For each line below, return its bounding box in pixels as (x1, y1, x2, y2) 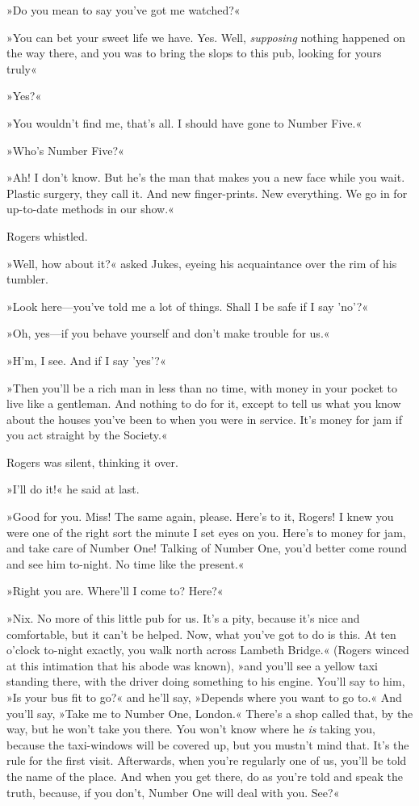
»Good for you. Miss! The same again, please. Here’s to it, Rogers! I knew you (6, 508, 394, 525)
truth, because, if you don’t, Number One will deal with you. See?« (6, 783, 340, 800)
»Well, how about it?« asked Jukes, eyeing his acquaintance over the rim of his (6, 254, 397, 271)
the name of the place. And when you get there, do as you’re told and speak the (6, 767, 403, 784)
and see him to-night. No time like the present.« (6, 555, 245, 572)
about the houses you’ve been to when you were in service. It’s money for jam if (6, 410, 402, 427)
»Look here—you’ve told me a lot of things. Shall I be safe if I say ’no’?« (6, 297, 369, 314)
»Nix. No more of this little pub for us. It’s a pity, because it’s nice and (6, 610, 360, 627)
